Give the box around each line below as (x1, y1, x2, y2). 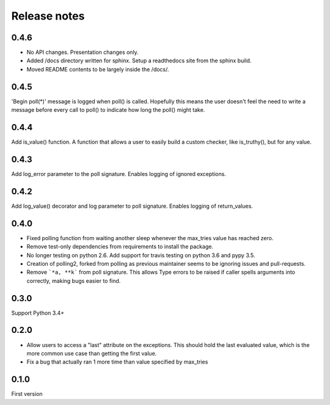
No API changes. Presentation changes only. (26, 49, 139, 56)
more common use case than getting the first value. (26, 349, 157, 357)
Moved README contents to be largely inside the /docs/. (26, 65, 169, 73)
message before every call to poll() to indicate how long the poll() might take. (11, 106, 205, 114)
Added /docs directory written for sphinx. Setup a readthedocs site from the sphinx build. (26, 57, 252, 64)
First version (11, 390, 43, 398)
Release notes (11, 9, 85, 23)
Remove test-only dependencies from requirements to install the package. (26, 243, 214, 250)
